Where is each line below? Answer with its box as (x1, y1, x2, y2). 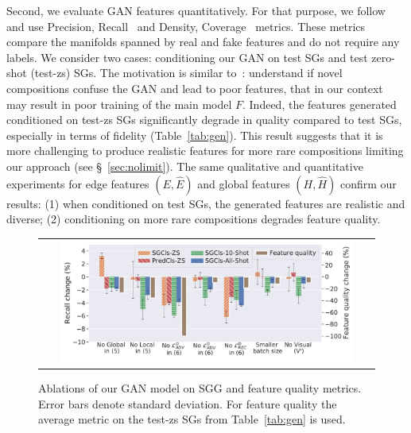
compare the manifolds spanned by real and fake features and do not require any (6, 33, 400, 50)
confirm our (339, 175, 397, 191)
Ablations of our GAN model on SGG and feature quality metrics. (38, 380, 362, 396)
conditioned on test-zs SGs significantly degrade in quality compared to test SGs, (6, 111, 402, 128)
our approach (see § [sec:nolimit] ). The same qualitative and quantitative (6, 157, 363, 174)
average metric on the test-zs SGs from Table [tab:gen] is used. (38, 411, 346, 427)
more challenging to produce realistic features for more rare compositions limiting (6, 142, 404, 159)
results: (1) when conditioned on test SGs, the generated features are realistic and (6, 195, 405, 211)
